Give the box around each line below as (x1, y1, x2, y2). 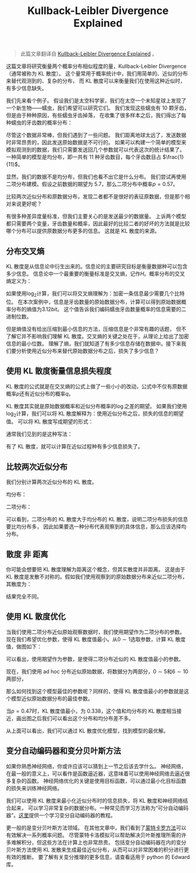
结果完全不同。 (6, 593, 42, 600)
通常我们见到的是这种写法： (6, 430, 73, 437)
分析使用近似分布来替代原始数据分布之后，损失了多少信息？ (16, 347, 159, 354)
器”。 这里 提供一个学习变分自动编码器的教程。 (6, 812, 116, 819)
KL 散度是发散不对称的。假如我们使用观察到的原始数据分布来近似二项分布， (6, 573, 188, 580)
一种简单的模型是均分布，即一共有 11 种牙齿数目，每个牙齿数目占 (6, 153, 162, 160)
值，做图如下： (6, 643, 42, 650)
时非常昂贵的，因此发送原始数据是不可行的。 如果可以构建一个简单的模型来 (6, 139, 187, 146)
